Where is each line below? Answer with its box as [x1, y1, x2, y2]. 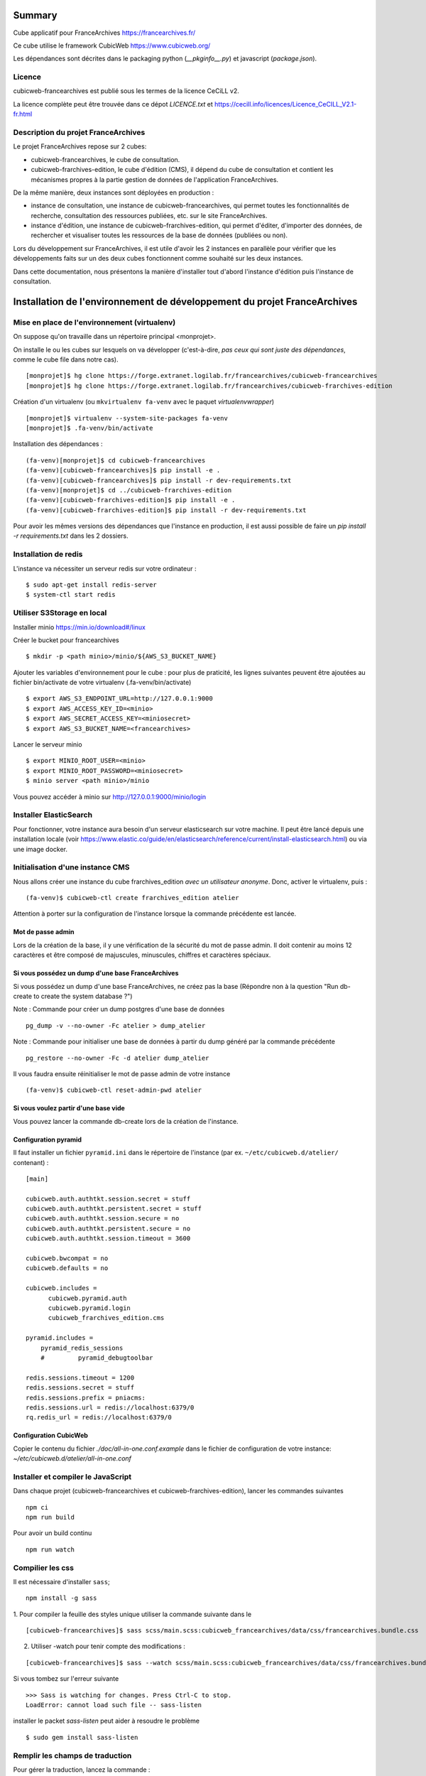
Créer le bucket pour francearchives [13, 636, 120, 644]
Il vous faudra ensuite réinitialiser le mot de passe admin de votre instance [13, 1069, 231, 1078]
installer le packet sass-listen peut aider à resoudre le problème [13, 1716, 200, 1726]
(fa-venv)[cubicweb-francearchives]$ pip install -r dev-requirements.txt [26, 476, 292, 484]
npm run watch [26, 1545, 75, 1554]
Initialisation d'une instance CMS [13, 862, 130, 872]
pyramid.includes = [26, 1334, 94, 1342]
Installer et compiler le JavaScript [13, 1471, 132, 1481]
